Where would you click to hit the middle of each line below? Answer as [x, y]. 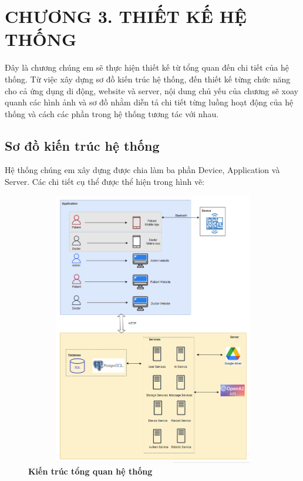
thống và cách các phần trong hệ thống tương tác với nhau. [112, 113]
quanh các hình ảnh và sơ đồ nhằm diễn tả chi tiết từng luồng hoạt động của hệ [149, 102]
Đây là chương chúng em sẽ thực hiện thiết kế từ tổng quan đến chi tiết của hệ [147, 67]
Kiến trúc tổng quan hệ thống [90, 471]
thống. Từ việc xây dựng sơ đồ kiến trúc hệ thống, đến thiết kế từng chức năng [148, 79]
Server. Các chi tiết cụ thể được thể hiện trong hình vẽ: [105, 182]
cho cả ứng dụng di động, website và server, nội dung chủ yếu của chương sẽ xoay [152, 90]
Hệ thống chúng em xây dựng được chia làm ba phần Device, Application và [142, 170]
